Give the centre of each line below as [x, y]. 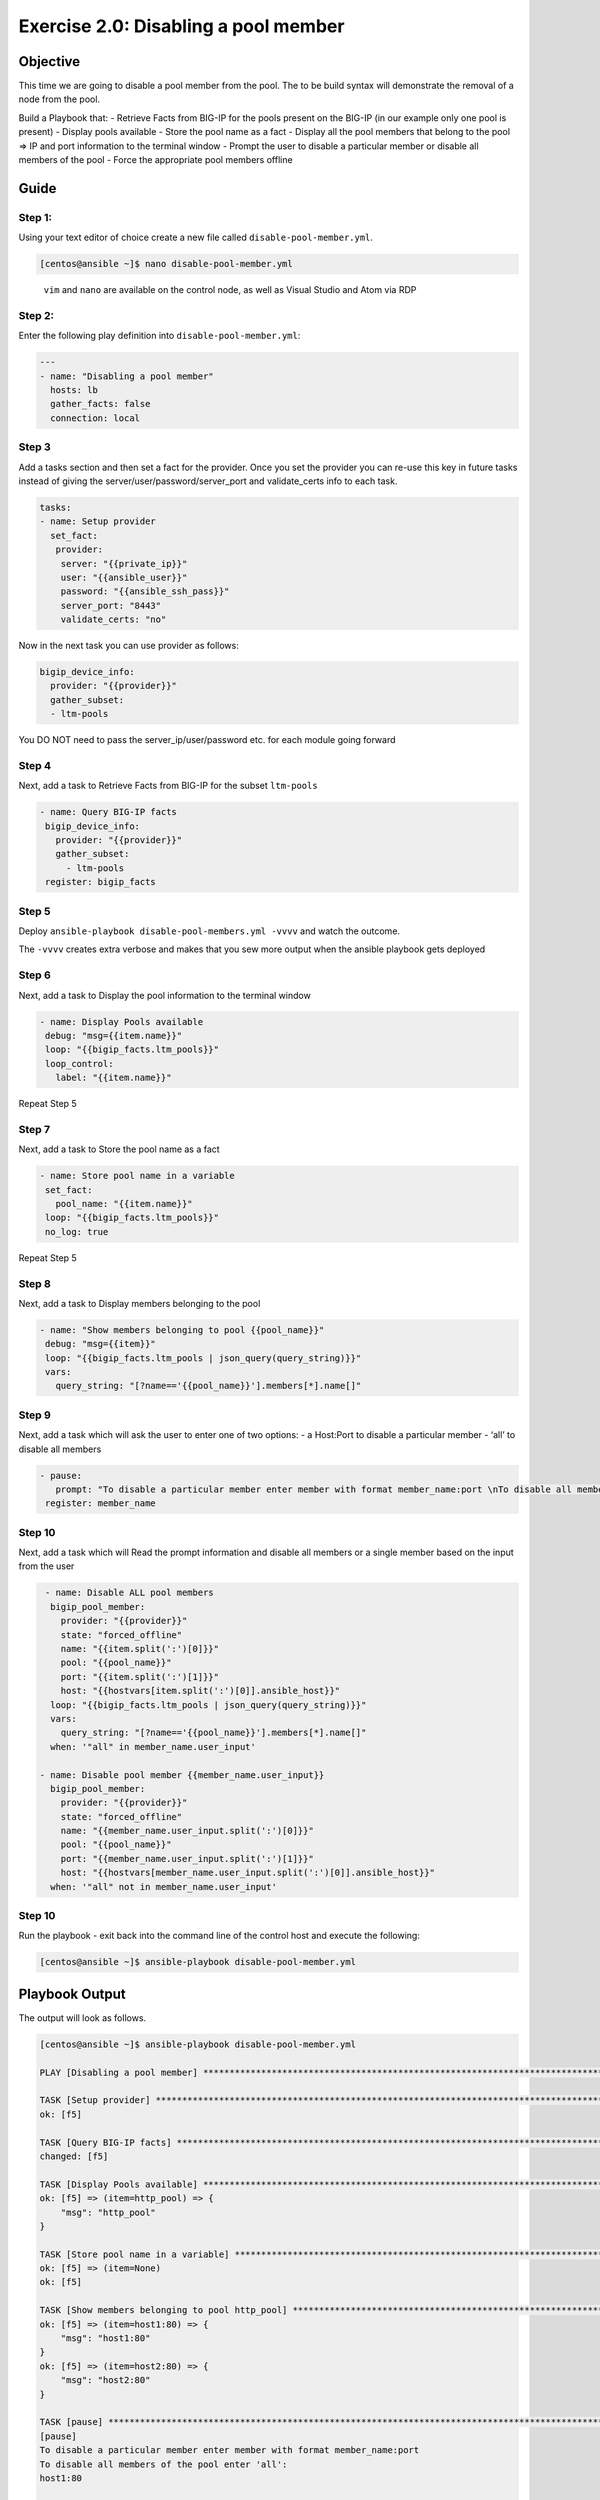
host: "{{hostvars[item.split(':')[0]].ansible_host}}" [200, 1691]
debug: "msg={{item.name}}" [114, 1035]
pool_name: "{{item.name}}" [124, 1203]
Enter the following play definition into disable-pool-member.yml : [159, 336]
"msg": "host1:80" [105, 2338]
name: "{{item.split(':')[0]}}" [140, 1648]
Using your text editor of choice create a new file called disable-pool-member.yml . [196, 237]
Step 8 [35, 1283]
